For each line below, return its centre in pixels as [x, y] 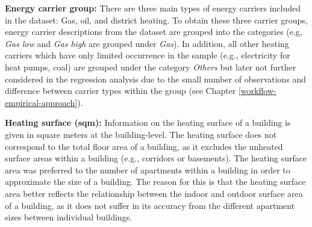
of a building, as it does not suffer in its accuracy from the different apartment [150, 205]
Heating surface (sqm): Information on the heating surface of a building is [148, 123]
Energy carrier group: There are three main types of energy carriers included [153, 8]
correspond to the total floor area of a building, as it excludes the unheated [144, 146]
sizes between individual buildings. [69, 217]
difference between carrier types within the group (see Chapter [120, 91]
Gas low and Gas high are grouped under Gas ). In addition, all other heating [147, 43]
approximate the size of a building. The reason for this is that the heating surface [155, 182]
